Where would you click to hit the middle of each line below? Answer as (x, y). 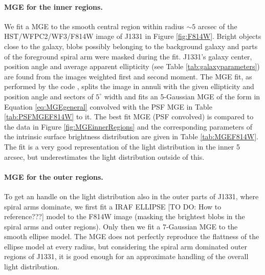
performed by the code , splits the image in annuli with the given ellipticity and (129, 86)
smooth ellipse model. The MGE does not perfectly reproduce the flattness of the (132, 236)
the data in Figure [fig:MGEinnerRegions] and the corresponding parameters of (128, 126)
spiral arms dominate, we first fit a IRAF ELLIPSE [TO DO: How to (113, 206)
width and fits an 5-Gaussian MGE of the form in (182, 96)
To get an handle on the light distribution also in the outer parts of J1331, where (131, 196)
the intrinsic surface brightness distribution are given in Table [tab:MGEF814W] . (131, 136)
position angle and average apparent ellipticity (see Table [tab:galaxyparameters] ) (132, 66)
